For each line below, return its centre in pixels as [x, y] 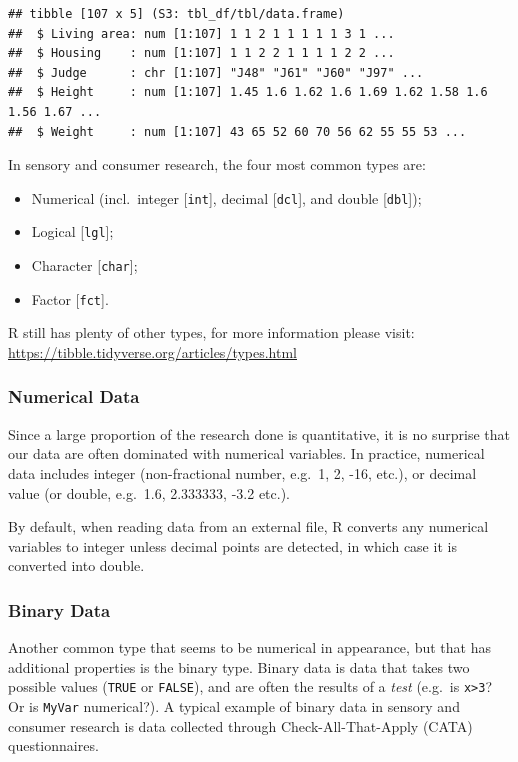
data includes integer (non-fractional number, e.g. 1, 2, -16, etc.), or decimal [242, 472]
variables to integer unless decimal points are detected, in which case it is [232, 545]
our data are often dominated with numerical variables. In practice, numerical [246, 453]
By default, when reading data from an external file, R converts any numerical [248, 526]
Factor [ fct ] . [70, 298]
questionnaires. [53, 745]
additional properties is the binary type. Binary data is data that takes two [239, 666]
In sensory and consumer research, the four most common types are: [217, 164]
